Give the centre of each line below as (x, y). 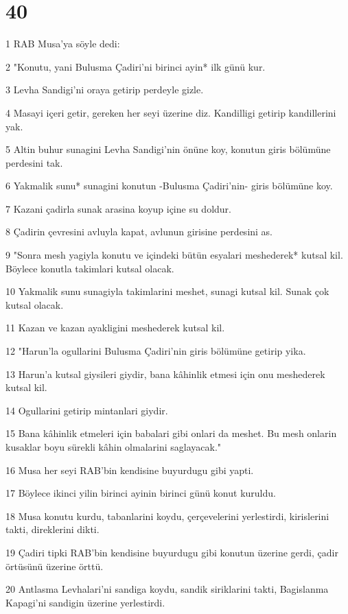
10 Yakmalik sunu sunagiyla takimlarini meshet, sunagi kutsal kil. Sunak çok (167, 291)
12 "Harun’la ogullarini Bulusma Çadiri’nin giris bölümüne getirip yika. (156, 351)
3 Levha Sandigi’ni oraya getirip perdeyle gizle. (105, 90)
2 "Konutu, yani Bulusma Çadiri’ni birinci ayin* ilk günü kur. (136, 66)
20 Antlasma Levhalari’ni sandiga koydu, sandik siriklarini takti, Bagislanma (167, 589)
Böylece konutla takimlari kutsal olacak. (90, 268)
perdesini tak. (34, 162)
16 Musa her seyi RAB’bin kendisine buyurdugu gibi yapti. (130, 470)
